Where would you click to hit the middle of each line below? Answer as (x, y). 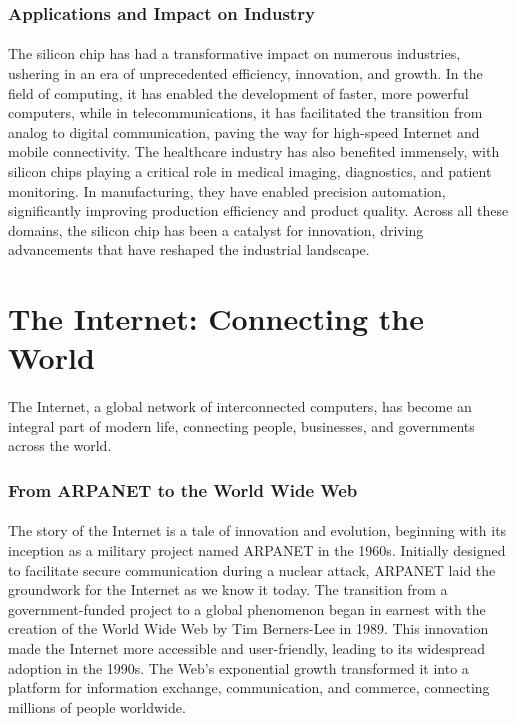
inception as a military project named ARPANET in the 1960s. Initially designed (257, 549)
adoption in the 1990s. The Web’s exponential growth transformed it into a (238, 667)
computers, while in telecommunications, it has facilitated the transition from (245, 112)
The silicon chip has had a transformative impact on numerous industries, (234, 53)
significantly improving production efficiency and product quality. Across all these (258, 210)
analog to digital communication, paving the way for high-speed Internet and (244, 131)
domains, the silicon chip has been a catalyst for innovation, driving (216, 229)
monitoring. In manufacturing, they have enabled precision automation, (227, 190)
